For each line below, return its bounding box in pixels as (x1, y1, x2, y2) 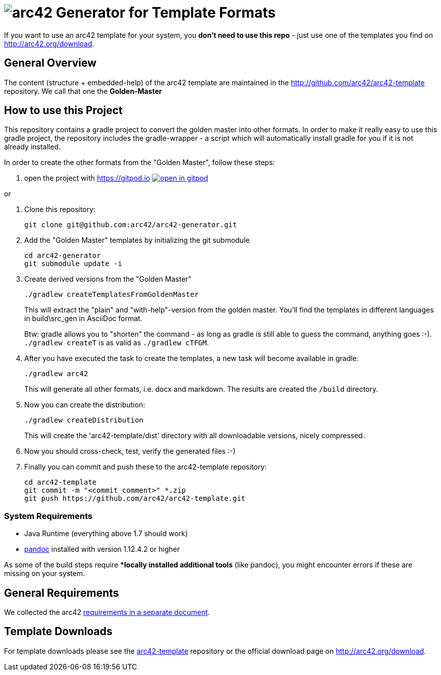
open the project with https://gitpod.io (24, 174, 150, 183)
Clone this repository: (24, 205, 96, 214)
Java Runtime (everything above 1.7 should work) (24, 529, 188, 538)
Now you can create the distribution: (24, 400, 145, 409)
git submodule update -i (24, 259, 122, 268)
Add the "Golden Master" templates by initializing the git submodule (24, 236, 250, 245)
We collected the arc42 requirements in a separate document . (4, 608, 210, 617)
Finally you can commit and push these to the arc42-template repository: (24, 462, 267, 472)
